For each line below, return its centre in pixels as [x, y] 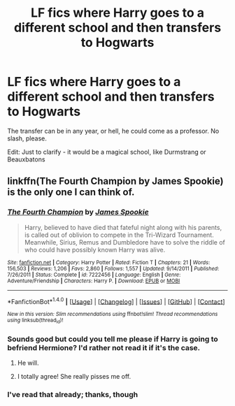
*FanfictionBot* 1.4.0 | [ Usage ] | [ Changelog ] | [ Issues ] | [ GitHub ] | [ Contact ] [116, 300]
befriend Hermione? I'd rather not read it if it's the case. [104, 347]
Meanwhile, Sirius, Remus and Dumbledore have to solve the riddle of [124, 242]
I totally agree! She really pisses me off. [74, 376]
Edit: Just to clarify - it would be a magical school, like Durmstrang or [107, 152]
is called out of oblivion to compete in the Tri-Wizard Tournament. [119, 235]
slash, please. [27, 138]
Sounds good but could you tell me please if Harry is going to [113, 339]
